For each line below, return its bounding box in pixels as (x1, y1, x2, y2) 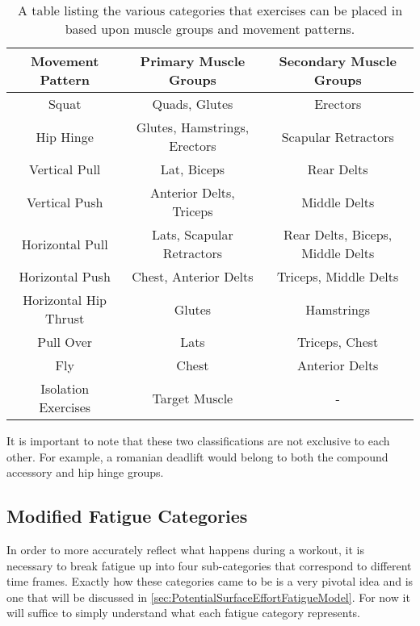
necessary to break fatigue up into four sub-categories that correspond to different (6, 557, 412, 574)
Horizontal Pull (21, 234, 108, 253)
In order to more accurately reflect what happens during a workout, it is (6, 540, 364, 557)
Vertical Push (26, 192, 103, 211)
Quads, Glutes (152, 94, 233, 113)
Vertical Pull (29, 160, 101, 178)
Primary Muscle (140, 52, 246, 70)
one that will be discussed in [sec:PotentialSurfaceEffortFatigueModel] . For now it (6, 588, 410, 605)
